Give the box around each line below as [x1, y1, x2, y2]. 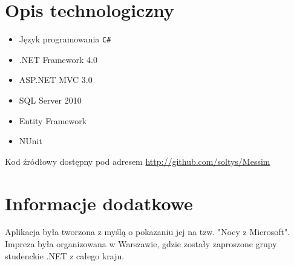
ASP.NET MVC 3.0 [19, 73, 93, 86]
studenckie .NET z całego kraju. [5, 249, 125, 262]
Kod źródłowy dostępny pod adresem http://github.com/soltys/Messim [5, 155, 270, 167]
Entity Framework [19, 114, 87, 127]
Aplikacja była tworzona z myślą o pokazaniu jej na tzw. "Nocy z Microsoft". [5, 225, 290, 238]
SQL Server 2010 [19, 93, 82, 106]
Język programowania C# [19, 33, 111, 45]
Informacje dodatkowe [5, 190, 193, 215]
